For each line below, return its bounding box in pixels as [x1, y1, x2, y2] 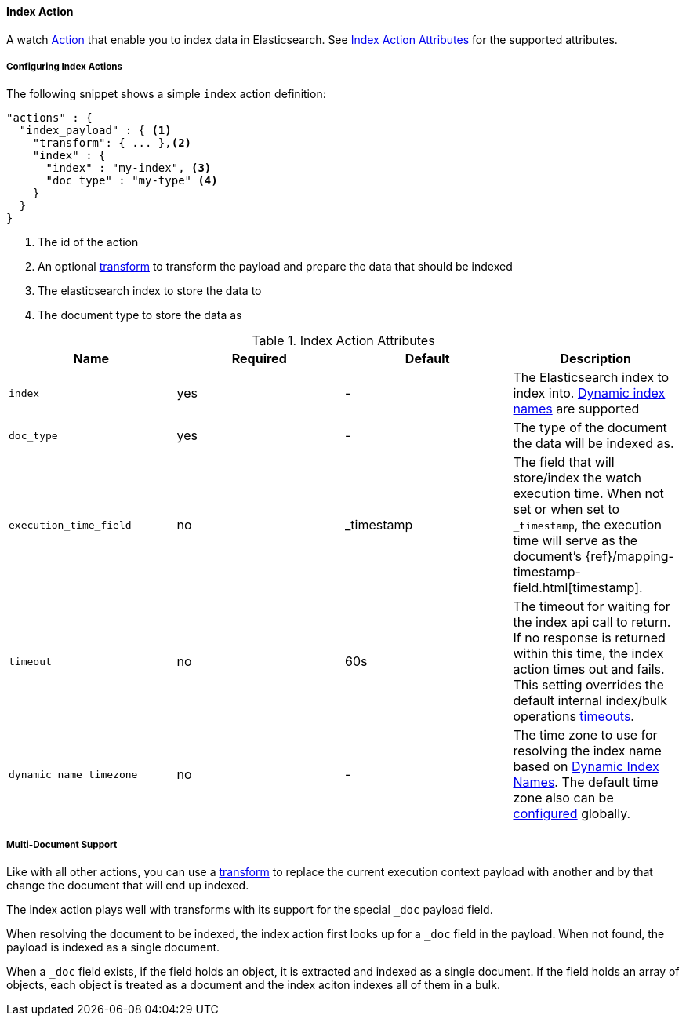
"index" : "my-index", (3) [45, 162, 212, 175]
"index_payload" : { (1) [19, 124, 172, 137]
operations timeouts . [513, 708, 634, 725]
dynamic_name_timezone [9, 768, 138, 780]
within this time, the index [513, 646, 664, 662]
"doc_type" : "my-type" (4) [45, 174, 218, 187]
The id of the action [38, 235, 139, 249]
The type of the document [513, 420, 667, 436]
